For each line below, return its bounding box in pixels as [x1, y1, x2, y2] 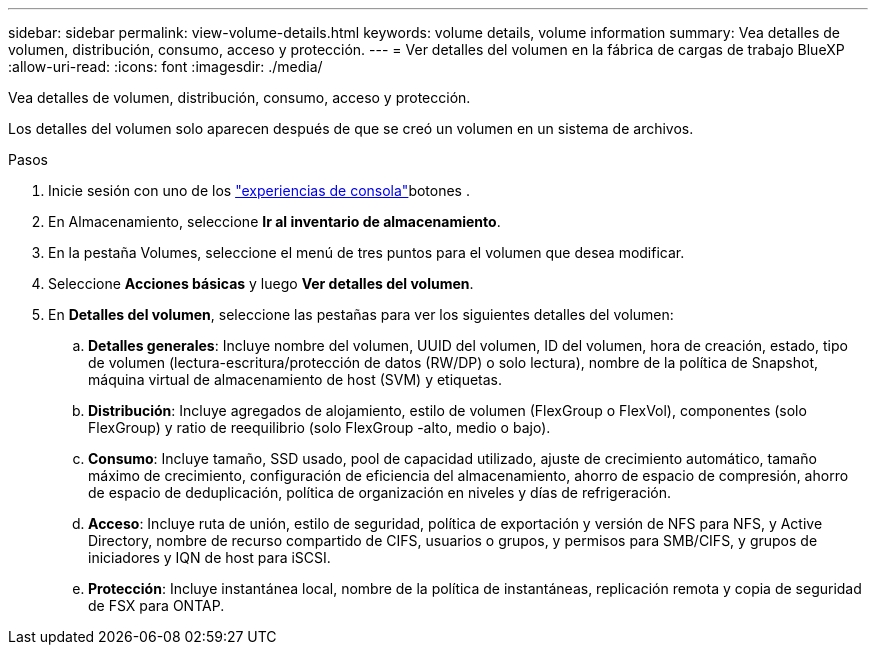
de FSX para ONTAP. [88, 597, 225, 614]
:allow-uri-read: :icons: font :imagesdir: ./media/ [8, 58, 323, 75]
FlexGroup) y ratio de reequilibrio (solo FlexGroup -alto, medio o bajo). [88, 419, 551, 436]
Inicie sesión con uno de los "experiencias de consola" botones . [48, 182, 470, 199]
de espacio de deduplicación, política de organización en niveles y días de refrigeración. [88, 484, 672, 501]
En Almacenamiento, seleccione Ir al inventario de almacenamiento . [48, 213, 501, 230]
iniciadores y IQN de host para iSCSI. [88, 549, 331, 566]
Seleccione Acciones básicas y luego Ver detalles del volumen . [48, 275, 474, 292]
